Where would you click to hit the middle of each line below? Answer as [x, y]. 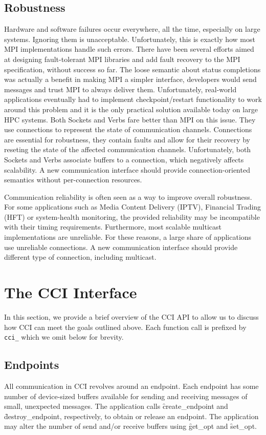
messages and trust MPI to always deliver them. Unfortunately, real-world [120, 89]
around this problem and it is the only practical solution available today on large [131, 109]
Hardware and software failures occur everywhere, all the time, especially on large [132, 29]
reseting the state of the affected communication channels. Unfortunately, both [128, 149]
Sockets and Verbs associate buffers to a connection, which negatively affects [124, 159]
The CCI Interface [71, 292]
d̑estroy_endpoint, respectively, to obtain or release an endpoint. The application [131, 416]
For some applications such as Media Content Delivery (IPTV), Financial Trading [133, 207]
